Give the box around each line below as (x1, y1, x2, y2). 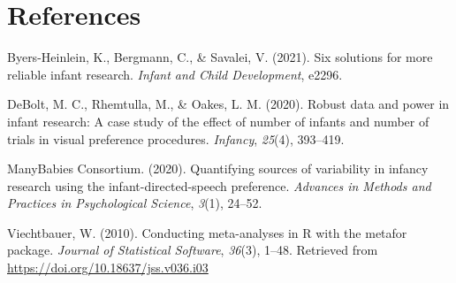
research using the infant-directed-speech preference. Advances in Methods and (7, 176, 431, 195)
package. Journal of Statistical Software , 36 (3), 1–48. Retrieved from (7, 241, 378, 259)
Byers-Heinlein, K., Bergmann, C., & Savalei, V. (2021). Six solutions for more (7, 48, 433, 66)
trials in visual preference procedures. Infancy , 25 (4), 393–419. (7, 129, 345, 148)
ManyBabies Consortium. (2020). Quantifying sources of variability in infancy (7, 159, 429, 178)
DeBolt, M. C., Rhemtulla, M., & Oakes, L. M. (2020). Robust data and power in (7, 95, 450, 113)
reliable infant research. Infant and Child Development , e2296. (7, 65, 343, 83)
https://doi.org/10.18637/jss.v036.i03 (7, 258, 209, 277)
